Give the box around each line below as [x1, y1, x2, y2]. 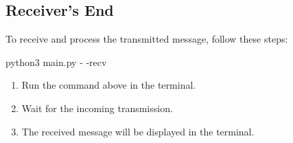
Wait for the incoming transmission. [21, 100, 173, 115]
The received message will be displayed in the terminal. [21, 124, 255, 138]
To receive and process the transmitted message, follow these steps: [5, 32, 288, 46]
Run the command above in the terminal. [21, 78, 196, 92]
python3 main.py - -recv [5, 54, 107, 69]
